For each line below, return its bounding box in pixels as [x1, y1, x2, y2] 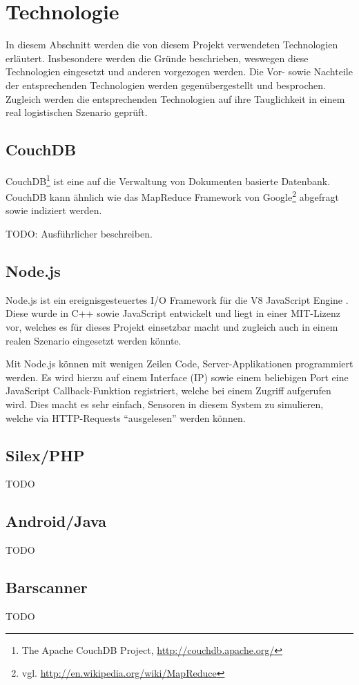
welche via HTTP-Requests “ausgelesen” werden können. [6, 410, 246, 425]
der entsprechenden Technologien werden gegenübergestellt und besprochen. [6, 77, 326, 92]
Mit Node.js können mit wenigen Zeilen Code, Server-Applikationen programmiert [6, 356, 353, 371]
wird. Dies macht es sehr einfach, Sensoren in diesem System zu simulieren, [6, 396, 324, 411]
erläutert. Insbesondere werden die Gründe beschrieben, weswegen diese [6, 50, 309, 65]
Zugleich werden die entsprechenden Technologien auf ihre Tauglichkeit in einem [6, 91, 345, 106]
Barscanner [6, 577, 88, 598]
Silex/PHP [6, 444, 85, 465]
